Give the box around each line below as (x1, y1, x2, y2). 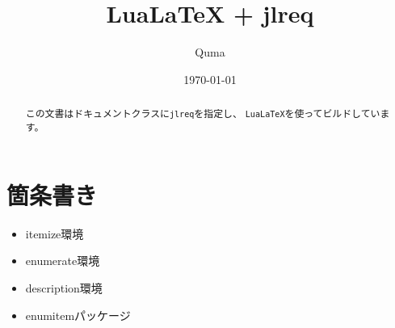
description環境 (25, 280, 103, 296)
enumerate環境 (25, 252, 100, 269)
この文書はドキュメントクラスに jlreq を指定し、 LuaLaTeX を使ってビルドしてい (25, 107, 380, 120)
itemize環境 (25, 225, 84, 242)
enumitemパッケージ (25, 306, 131, 323)
